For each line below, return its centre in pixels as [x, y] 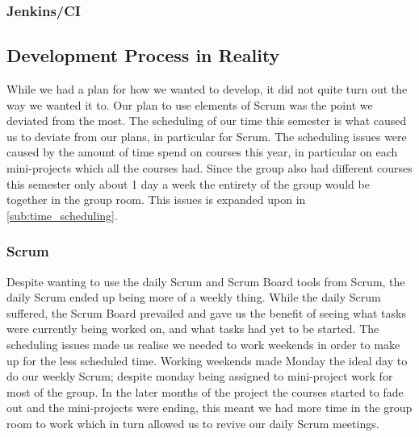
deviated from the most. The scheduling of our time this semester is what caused [207, 121]
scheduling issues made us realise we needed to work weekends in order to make [203, 344]
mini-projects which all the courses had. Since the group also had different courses [209, 168]
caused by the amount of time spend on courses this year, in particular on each [202, 152]
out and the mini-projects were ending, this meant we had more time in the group [209, 408]
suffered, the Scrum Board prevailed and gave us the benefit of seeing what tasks [206, 312]
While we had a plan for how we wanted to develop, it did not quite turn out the [207, 89]
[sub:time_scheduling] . [62, 215]
